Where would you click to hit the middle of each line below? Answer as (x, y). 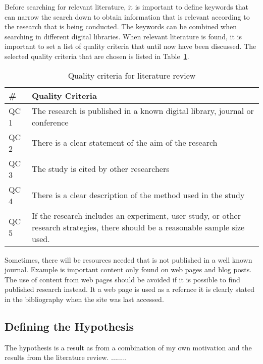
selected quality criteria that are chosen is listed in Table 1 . (97, 56)
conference (50, 122)
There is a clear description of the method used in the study (138, 195)
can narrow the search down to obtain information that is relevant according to (127, 16)
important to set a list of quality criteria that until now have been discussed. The (130, 46)
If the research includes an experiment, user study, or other (136, 215)
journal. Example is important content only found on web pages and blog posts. (128, 269)
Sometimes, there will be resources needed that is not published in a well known (128, 259)
